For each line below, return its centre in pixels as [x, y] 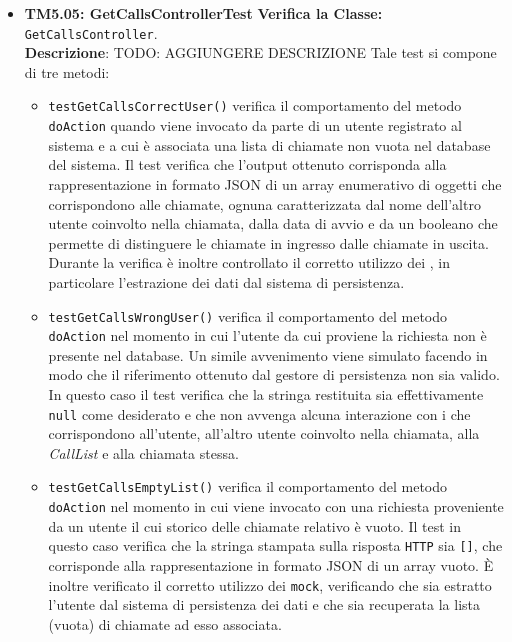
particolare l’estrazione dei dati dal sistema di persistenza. [226, 281]
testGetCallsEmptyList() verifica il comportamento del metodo [248, 486]
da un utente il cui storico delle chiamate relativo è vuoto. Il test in [255, 525]
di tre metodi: [67, 71]
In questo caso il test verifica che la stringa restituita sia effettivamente [266, 394]
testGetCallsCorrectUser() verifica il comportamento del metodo [255, 105]
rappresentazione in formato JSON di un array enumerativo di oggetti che [275, 183]
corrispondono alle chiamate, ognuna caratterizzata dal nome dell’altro [264, 203]
